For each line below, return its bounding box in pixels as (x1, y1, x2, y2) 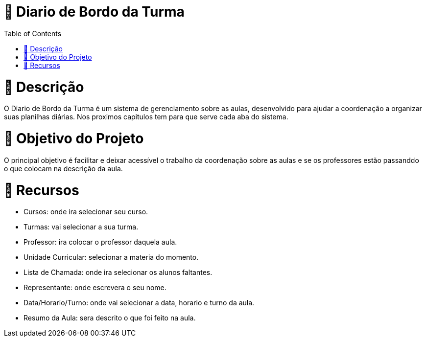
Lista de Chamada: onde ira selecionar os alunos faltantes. (24, 268, 213, 277)
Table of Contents (4, 29, 62, 38)
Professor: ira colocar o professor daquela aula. (24, 238, 177, 247)
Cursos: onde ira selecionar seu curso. (24, 207, 148, 216)
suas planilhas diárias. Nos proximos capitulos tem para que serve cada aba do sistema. (4, 113, 288, 121)
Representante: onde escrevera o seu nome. (24, 283, 166, 292)
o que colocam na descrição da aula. (4, 164, 123, 173)
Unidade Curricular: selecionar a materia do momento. (24, 253, 199, 262)
